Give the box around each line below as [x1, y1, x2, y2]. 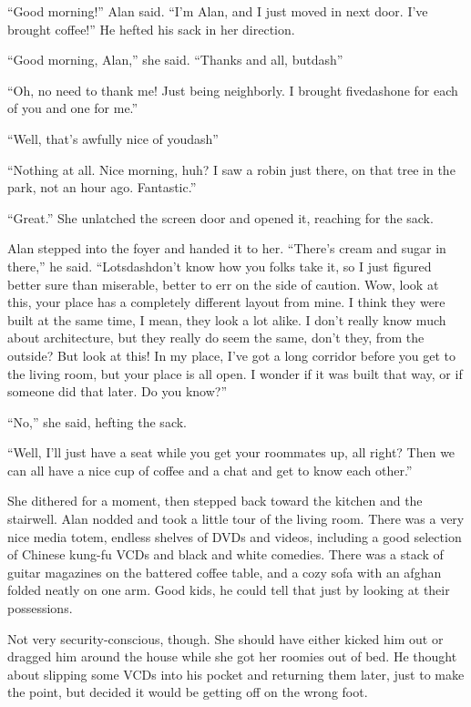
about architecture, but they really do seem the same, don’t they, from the [7, 328, 425, 347]
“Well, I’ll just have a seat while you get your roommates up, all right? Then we [7, 443, 456, 462]
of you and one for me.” [7, 98, 138, 118]
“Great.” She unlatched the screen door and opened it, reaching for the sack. [7, 208, 434, 227]
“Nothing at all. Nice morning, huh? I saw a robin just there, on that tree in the [7, 159, 456, 179]
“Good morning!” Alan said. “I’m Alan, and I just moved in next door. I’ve [7, 2, 428, 20]
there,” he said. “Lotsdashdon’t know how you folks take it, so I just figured [7, 256, 432, 275]
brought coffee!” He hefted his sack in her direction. [7, 19, 295, 38]
